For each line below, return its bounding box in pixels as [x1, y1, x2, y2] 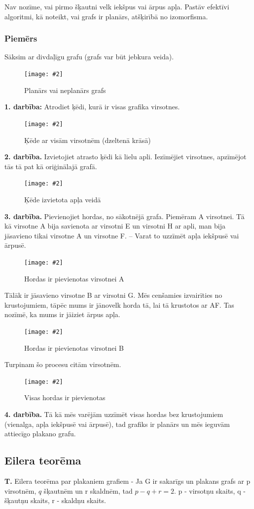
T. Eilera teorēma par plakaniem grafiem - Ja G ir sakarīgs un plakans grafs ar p [4, 476, 251, 486]
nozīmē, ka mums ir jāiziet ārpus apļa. [4, 309, 120, 320]
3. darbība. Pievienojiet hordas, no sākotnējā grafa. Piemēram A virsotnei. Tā [4, 211, 245, 221]
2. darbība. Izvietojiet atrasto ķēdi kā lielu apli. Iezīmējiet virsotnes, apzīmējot [4, 151, 247, 162]
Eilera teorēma [4, 453, 81, 468]
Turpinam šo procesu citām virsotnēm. [4, 359, 121, 370]
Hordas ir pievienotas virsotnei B [24, 342, 124, 353]
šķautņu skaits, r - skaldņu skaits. [4, 495, 106, 506]
